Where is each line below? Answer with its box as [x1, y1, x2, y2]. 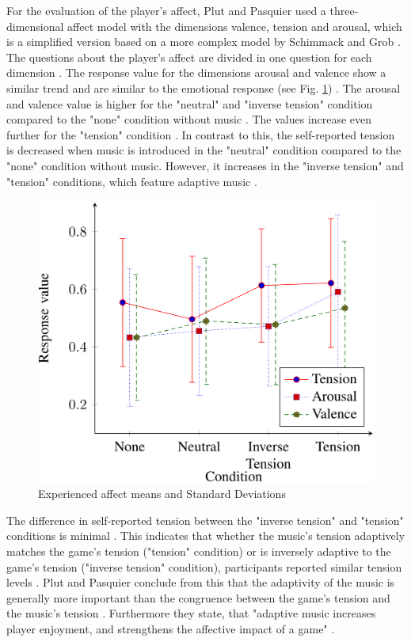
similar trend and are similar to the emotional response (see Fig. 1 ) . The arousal [6, 79, 401, 96]
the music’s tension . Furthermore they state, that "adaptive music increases [6, 605, 376, 621]
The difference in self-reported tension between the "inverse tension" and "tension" [6, 511, 404, 528]
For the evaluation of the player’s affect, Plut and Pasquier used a [6, 2, 326, 18]
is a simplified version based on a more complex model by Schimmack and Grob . [6, 33, 401, 50]
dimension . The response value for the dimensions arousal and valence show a [6, 64, 386, 81]
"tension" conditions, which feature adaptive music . [6, 173, 257, 189]
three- [329, 2, 359, 18]
